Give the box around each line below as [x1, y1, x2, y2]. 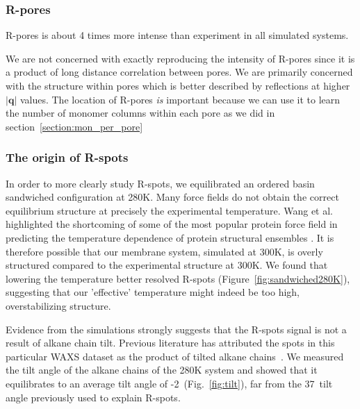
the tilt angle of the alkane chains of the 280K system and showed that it [6, 362, 318, 377]
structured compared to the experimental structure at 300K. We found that [6, 258, 328, 272]
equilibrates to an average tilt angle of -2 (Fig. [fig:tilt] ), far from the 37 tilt [6, 376, 333, 390]
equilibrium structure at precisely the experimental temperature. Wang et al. [6, 203, 334, 217]
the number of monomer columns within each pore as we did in [6, 106, 275, 120]
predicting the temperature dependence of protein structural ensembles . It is [6, 230, 334, 244]
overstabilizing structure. [6, 298, 111, 312]
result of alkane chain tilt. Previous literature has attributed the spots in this [6, 335, 335, 350]
